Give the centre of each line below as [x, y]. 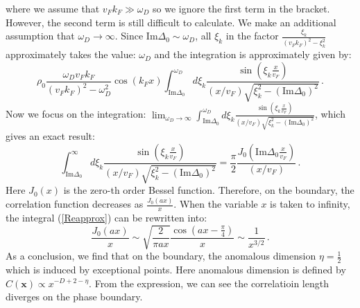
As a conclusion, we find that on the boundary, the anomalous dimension [161, 256]
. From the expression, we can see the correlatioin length [209, 283]
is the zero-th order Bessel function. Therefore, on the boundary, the [209, 190]
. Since [129, 36]
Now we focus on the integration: [76, 114]
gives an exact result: [50, 136]
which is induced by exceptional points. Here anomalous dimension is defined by [176, 269]
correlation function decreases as [75, 204]
